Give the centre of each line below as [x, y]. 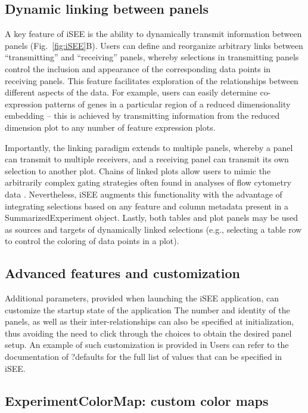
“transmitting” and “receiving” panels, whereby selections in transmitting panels [152, 57]
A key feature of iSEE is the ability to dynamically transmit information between [153, 34]
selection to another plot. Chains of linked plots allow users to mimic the [138, 170]
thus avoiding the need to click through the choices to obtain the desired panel [148, 333]
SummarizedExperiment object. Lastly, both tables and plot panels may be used [151, 218]
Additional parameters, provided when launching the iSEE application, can [142, 298]
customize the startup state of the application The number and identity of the [147, 309]
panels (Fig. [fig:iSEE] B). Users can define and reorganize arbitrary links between [154, 45]
